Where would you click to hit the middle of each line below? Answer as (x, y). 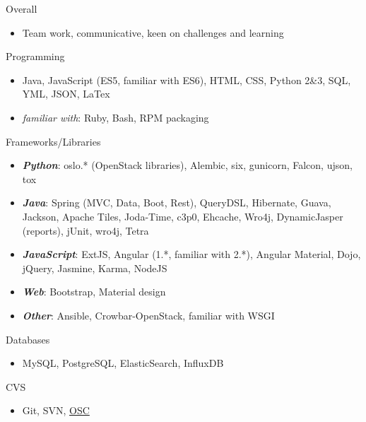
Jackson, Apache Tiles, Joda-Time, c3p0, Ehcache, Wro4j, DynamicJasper (183, 216)
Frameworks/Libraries (53, 141)
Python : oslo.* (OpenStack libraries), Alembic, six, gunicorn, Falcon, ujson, (187, 165)
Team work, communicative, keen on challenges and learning (153, 32)
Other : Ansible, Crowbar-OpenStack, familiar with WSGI (148, 315)
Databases (28, 339)
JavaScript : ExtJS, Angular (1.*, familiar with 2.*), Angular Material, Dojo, (191, 254)
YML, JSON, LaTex (66, 94)
